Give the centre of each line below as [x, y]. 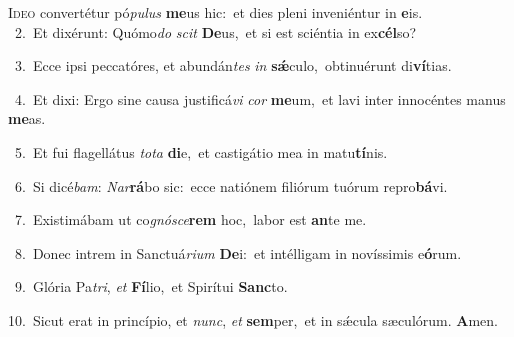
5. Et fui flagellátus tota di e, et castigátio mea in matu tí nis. [201, 151]
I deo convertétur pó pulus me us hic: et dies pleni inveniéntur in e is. [215, 12]
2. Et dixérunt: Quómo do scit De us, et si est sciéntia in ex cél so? [215, 31]
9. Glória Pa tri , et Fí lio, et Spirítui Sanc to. [151, 286]
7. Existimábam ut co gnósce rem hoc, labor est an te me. [190, 219]
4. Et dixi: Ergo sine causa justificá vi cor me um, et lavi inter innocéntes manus [260, 98]
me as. [27, 118]
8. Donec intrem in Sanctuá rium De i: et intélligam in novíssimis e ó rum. [238, 252]
